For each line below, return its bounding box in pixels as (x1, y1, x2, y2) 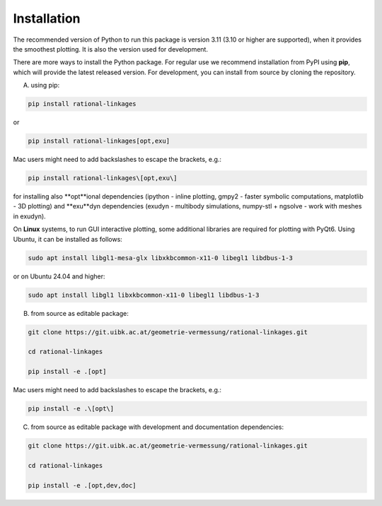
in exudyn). (13, 212, 46, 220)
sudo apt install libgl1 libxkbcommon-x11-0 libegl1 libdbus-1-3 (28, 290, 260, 299)
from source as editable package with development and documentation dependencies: (30, 423, 284, 431)
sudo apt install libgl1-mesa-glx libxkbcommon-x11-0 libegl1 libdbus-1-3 (28, 254, 294, 261)
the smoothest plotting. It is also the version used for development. (13, 45, 209, 53)
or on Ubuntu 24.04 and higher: (13, 272, 105, 281)
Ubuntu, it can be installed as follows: (13, 235, 123, 243)
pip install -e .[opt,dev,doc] (28, 481, 137, 489)
